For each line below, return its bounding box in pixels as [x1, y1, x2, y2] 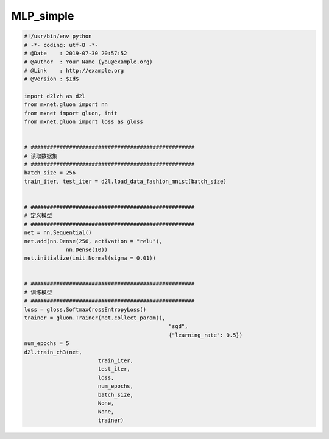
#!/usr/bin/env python [24, 33, 92, 40]
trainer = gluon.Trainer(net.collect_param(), [24, 315, 166, 321]
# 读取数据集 [24, 152, 58, 159]
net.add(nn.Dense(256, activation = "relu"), [24, 238, 163, 244]
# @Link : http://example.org [24, 67, 124, 74]
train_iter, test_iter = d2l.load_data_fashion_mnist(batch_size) [24, 177, 227, 185]
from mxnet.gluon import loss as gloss [24, 118, 143, 125]
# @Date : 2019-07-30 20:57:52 [24, 49, 127, 57]
